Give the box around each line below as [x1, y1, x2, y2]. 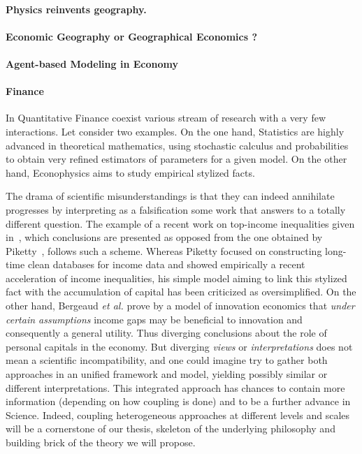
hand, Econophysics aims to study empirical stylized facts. [6, 165, 255, 180]
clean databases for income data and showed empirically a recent [27, 257, 305, 272]
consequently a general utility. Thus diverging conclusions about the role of [6, 325, 327, 340]
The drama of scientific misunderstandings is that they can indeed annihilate [6, 189, 335, 203]
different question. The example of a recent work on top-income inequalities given [6, 216, 355, 230]
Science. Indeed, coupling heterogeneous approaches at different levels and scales [6, 407, 350, 422]
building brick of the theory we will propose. [6, 435, 196, 450]
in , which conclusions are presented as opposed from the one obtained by [6, 230, 323, 244]
